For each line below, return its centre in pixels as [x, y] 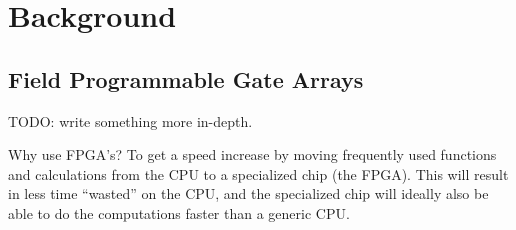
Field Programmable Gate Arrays [186, 78]
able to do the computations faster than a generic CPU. [179, 212]
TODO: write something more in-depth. [130, 120]
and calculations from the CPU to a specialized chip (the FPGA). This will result [258, 173]
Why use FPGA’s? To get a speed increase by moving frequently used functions [252, 154]
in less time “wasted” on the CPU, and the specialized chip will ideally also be [248, 193]
